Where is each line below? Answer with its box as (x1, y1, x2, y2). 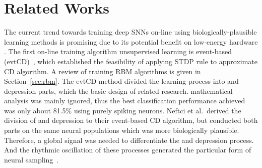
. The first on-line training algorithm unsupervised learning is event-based (4, 46, 232, 57)
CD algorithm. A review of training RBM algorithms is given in (4, 66, 201, 76)
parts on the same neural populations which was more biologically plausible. (4, 125, 239, 135)
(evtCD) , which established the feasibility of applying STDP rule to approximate (4, 56, 257, 66)
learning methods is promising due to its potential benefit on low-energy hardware (4, 36, 258, 47)
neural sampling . (4, 154, 59, 164)
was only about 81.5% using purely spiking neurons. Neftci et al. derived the (4, 105, 241, 115)
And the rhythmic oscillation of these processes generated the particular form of (4, 144, 251, 155)
